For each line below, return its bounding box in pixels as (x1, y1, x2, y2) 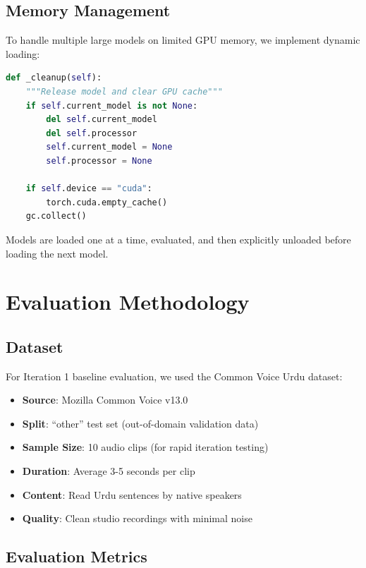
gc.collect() (25, 211, 87, 222)
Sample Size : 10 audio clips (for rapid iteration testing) (22, 440, 269, 454)
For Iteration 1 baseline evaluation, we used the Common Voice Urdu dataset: (6, 368, 343, 383)
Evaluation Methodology (6, 287, 250, 316)
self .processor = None (46, 155, 152, 166)
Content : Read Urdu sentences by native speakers (22, 487, 242, 502)
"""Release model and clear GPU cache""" (25, 86, 223, 97)
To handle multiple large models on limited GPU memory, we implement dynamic (6, 32, 360, 47)
